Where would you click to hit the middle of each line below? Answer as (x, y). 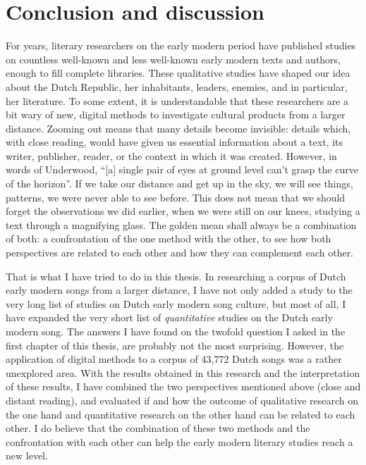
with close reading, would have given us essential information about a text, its (175, 142)
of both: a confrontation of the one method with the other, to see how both (169, 238)
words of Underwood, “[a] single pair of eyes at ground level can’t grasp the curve (182, 169)
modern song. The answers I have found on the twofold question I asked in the (176, 331)
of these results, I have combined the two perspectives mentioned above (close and (183, 386)
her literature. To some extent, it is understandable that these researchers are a (177, 100)
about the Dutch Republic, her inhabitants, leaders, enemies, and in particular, (177, 86)
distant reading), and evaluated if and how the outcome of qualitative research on (182, 400)
